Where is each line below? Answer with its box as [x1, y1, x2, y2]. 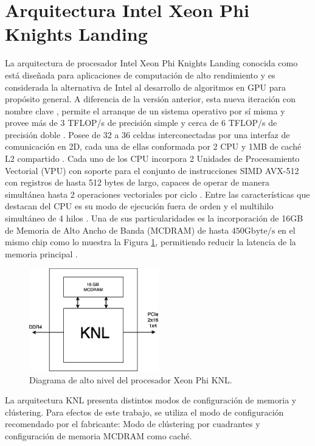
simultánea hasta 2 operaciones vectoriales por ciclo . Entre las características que [5, 187, 310, 200]
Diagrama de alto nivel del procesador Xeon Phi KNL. [29, 373, 232, 386]
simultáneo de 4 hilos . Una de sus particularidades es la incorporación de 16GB [5, 212, 303, 225]
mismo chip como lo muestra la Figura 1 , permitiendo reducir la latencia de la [5, 235, 296, 248]
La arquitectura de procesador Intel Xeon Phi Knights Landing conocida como [5, 57, 298, 69]
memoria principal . [5, 247, 78, 260]
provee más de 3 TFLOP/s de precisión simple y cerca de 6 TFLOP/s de [5, 116, 277, 129]
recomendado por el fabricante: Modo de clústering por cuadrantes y [5, 417, 260, 430]
